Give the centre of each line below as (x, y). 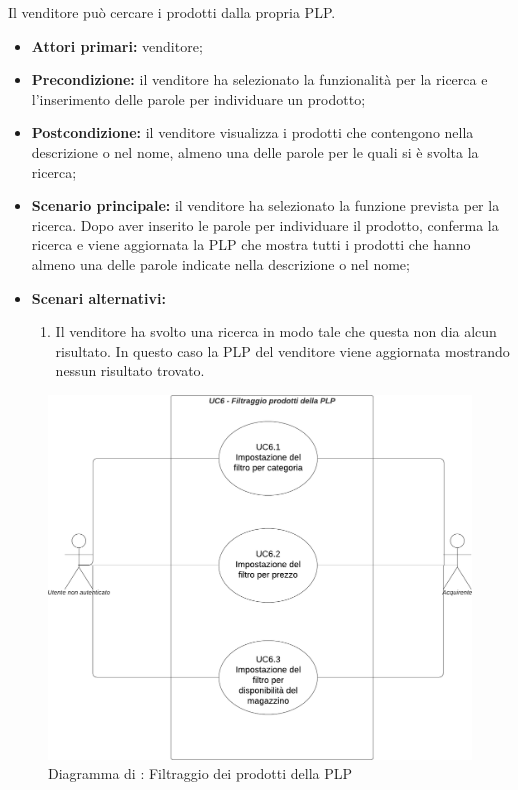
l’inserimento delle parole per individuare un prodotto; (198, 98)
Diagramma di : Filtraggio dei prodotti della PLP (200, 773)
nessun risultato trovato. (130, 370)
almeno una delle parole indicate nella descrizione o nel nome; (220, 263)
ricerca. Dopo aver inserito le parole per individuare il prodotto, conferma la (265, 224)
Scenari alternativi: (99, 297)
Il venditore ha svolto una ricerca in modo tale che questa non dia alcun (276, 331)
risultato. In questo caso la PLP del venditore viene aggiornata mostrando (282, 350)
